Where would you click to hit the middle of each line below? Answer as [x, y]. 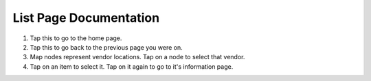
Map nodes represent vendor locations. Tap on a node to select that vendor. [137, 57]
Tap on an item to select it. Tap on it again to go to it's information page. [132, 66]
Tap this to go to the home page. [76, 38]
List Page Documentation [86, 18]
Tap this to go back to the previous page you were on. [106, 47]
